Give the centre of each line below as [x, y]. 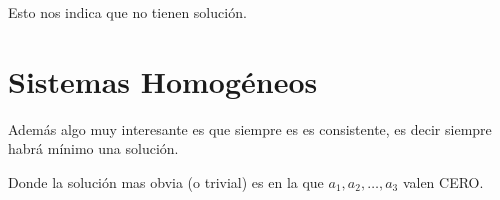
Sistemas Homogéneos [163, 80]
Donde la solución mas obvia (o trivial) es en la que [166, 181]
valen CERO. [443, 181]
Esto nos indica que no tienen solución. [127, 12]
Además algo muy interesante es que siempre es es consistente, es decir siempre [250, 128]
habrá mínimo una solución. [93, 148]
